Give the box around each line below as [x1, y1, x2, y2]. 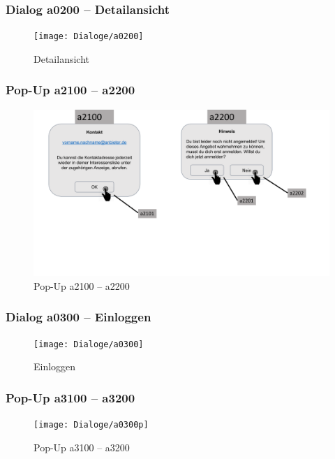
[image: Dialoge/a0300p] [33, 420, 149, 430]
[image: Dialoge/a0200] [33, 31, 144, 42]
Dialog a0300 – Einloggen [6, 308, 151, 326]
